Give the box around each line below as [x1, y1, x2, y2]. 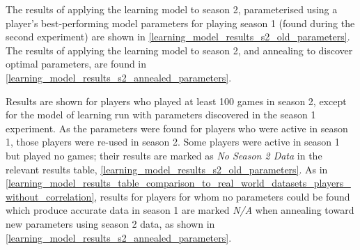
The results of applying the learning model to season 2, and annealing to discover [6, 42, 353, 57]
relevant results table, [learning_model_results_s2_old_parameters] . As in [6, 162, 328, 176]
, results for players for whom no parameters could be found [94, 189, 350, 203]
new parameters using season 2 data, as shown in [6, 216, 215, 231]
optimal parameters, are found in [6, 56, 147, 71]
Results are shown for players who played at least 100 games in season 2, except [6, 93, 347, 108]
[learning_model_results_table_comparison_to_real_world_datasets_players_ [6, 175, 351, 190]
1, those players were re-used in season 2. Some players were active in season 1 [6, 134, 340, 149]
